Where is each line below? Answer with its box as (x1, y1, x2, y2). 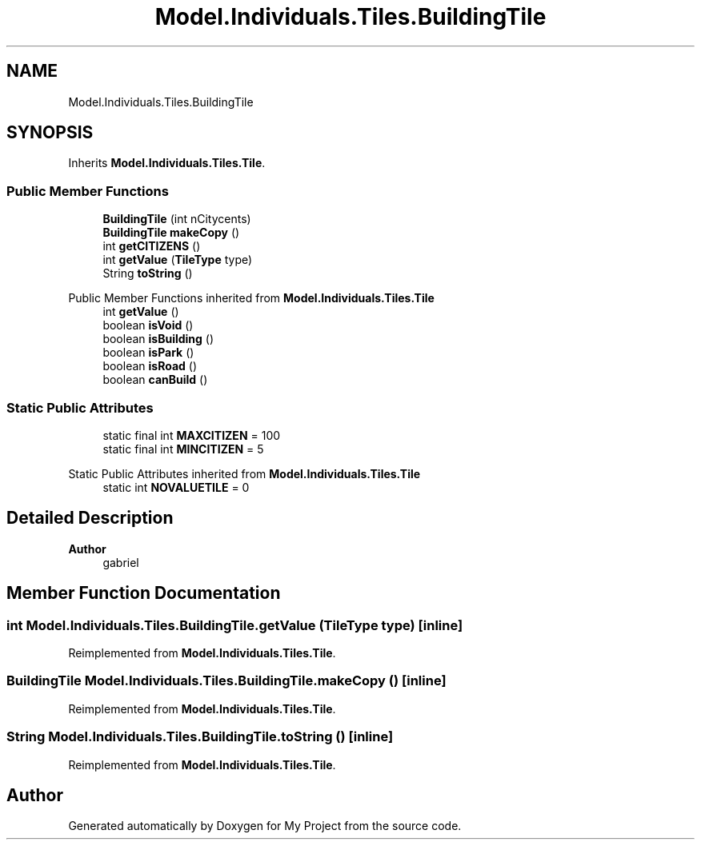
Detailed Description (6, 508, 174, 529)
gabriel (102, 555, 139, 569)
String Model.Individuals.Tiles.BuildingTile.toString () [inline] (6, 728, 394, 745)
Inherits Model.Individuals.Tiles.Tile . (68, 156, 266, 170)
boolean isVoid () (102, 318, 194, 333)
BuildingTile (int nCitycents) (102, 212, 251, 226)
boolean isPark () (102, 345, 194, 360)
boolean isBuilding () (102, 332, 214, 346)
